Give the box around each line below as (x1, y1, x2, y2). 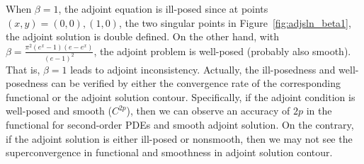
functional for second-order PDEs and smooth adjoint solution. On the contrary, (6, 117, 354, 131)
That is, (6, 61, 40, 76)
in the (306, 103, 332, 118)
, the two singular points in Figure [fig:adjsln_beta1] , (118, 15, 351, 30)
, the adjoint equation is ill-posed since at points (58, 1, 268, 16)
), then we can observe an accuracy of (126, 103, 290, 118)
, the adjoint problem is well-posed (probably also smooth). (93, 43, 351, 58)
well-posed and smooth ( (6, 103, 112, 118)
